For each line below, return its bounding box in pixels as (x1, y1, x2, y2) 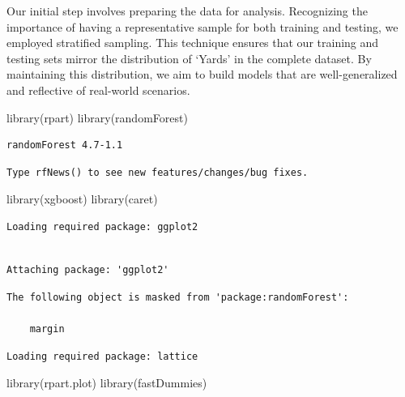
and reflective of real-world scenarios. (6, 81, 190, 98)
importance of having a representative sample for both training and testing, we (6, 18, 399, 35)
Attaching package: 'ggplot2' (6, 264, 169, 276)
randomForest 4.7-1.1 (6, 139, 123, 152)
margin (29, 322, 65, 335)
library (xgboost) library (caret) (6, 190, 158, 207)
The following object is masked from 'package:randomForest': (6, 291, 349, 303)
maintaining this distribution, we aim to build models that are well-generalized (6, 66, 398, 83)
